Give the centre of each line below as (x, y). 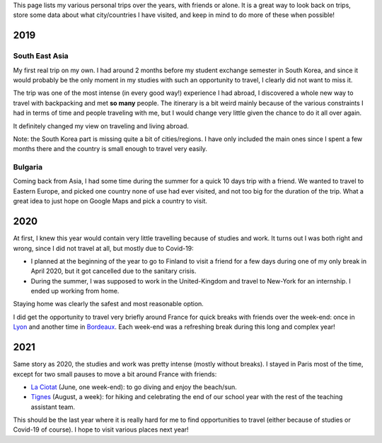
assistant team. (53, 407)
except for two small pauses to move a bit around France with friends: (115, 374)
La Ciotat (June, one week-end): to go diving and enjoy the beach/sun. (134, 387)
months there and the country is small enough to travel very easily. (110, 149)
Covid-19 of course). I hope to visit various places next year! (101, 430)
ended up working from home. (75, 291)
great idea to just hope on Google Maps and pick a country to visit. (110, 201)
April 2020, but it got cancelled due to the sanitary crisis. (114, 271)
